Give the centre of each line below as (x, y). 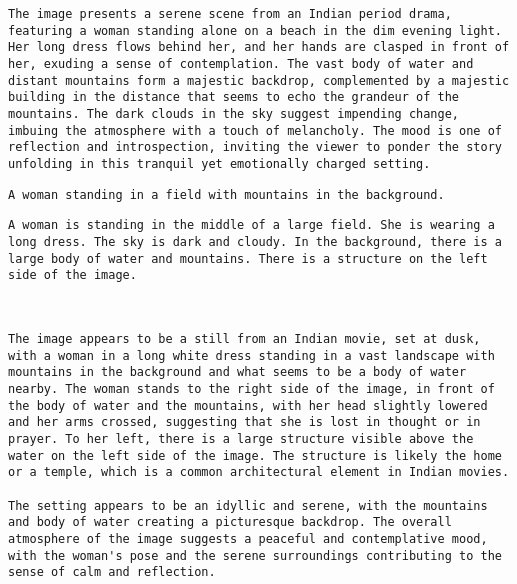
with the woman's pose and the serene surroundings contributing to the (255, 555)
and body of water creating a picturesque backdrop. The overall (230, 522)
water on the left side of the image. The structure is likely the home (255, 455)
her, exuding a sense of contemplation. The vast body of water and (241, 63)
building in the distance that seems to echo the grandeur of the (234, 97)
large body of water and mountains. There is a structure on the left (248, 258)
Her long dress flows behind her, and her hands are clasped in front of (259, 47)
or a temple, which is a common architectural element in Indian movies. (259, 472)
